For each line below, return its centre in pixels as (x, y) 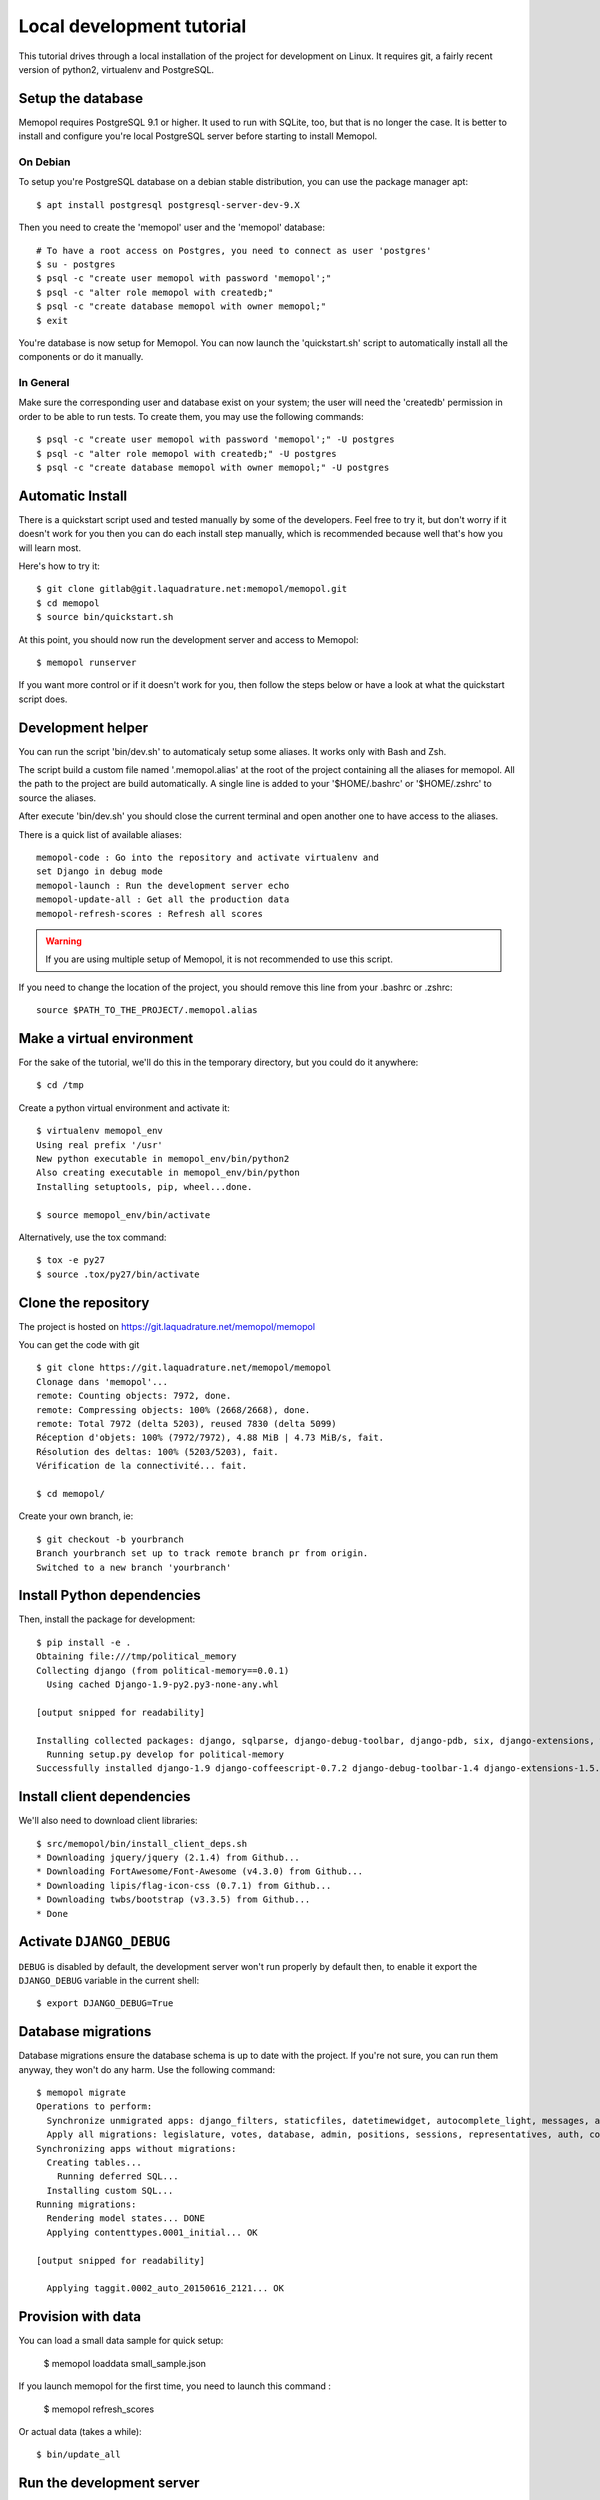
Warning (63, 941)
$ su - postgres (76, 264)
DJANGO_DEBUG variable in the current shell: (109, 1980)
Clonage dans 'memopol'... (102, 1381)
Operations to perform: (94, 2106)
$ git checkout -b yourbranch (110, 1539)
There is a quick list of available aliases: (100, 834)
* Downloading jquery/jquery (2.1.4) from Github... (168, 1858)
